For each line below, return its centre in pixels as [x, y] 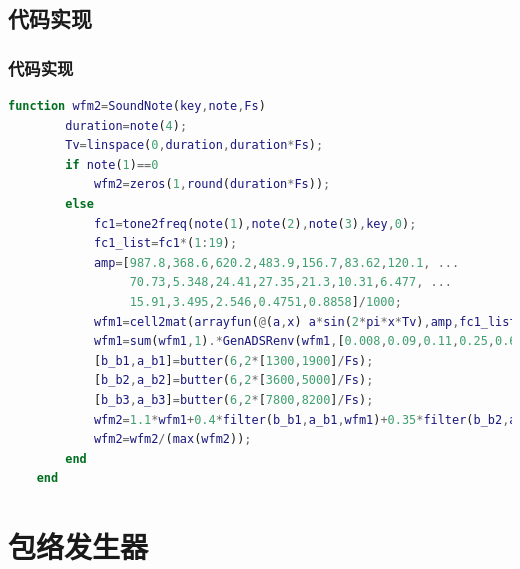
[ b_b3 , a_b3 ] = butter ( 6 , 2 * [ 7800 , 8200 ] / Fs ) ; [233, 399]
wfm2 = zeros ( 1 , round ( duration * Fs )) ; [212, 184]
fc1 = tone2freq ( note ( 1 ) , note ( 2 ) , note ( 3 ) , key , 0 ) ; [255, 223]
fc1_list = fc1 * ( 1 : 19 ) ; [165, 243]
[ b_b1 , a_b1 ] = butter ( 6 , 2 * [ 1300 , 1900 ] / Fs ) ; [233, 360]
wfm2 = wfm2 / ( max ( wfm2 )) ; [172, 439]
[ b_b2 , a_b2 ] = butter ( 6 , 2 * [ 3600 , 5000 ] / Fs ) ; [233, 380]
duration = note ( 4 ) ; [126, 125]
